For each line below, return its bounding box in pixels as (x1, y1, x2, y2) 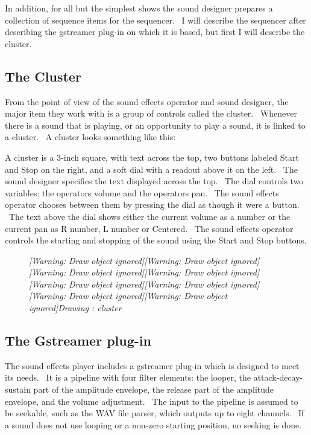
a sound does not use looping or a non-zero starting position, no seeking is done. (5, 418, 302, 431)
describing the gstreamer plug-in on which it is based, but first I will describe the (5, 25, 305, 38)
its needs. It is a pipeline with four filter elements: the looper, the (5, 371, 251, 384)
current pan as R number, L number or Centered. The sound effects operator (5, 222, 294, 234)
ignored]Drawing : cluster (29, 301, 122, 314)
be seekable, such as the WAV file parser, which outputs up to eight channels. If (5, 407, 304, 419)
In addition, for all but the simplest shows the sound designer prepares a (5, 2, 273, 14)
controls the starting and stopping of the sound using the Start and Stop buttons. (5, 234, 307, 246)
